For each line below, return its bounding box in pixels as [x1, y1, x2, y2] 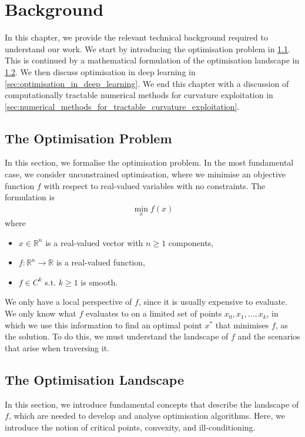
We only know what [5, 307, 76, 320]
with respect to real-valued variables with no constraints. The [43, 179, 266, 191]
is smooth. [81, 275, 118, 288]
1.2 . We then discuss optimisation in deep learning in [5, 65, 196, 78]
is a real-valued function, [56, 256, 145, 268]
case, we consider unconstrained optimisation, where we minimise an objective [5, 168, 286, 180]
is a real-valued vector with [45, 236, 143, 248]
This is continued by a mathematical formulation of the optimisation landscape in [5, 54, 300, 66]
